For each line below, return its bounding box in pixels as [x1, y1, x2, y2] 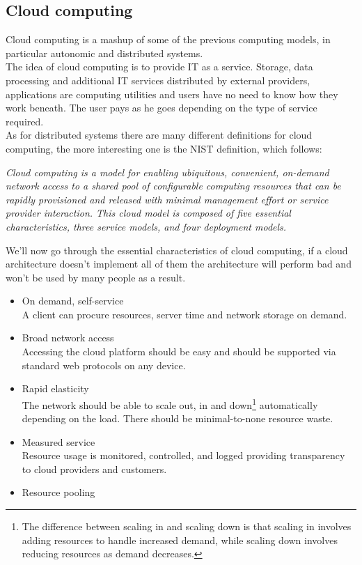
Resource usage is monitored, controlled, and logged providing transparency [22, 448, 345, 463]
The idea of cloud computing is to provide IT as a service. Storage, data [6, 59, 313, 74]
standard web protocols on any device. [22, 357, 186, 372]
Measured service [22, 434, 95, 449]
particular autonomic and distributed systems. [6, 45, 203, 60]
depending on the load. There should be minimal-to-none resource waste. [22, 411, 333, 426]
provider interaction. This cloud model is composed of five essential [6, 206, 291, 220]
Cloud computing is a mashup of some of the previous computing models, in [6, 32, 331, 47]
